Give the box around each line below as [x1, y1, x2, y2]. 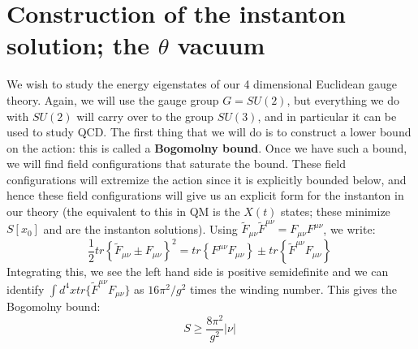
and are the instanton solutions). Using [43, 220, 238, 237]
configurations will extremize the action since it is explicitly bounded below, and [6, 170, 407, 187]
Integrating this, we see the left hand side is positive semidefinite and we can [6, 263, 389, 280]
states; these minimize [281, 203, 390, 220]
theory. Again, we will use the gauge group [6, 91, 219, 108]
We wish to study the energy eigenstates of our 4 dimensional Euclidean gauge [6, 75, 397, 93]
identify [6, 280, 45, 297]
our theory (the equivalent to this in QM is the [6, 203, 240, 220]
